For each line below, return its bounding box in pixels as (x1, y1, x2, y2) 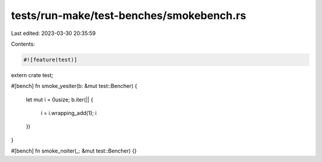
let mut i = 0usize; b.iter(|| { (26, 96, 94, 103)
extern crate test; (11, 71, 54, 78)
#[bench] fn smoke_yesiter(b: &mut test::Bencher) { (11, 82, 137, 90)
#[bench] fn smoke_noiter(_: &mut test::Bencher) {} (11, 147, 137, 154)
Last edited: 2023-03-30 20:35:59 (11, 30, 96, 37)
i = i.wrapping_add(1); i (41, 110, 97, 117)
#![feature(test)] (23, 56, 78, 63)
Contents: (11, 40, 35, 47)
